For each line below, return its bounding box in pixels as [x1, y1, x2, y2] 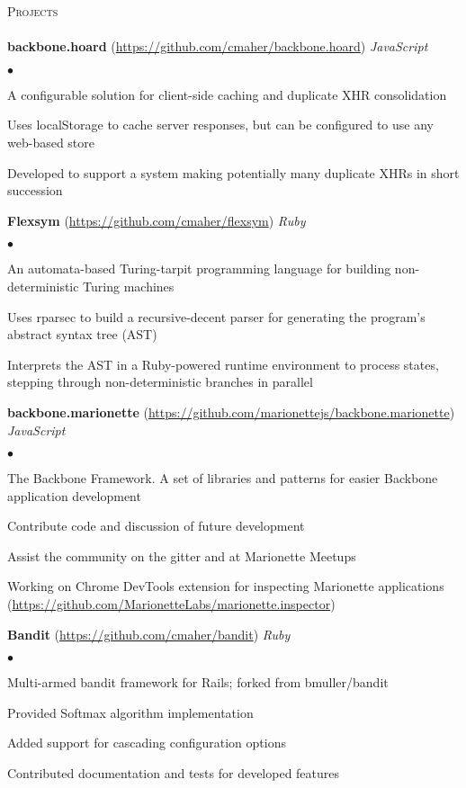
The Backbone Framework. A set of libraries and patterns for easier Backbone [7, 469, 438, 488]
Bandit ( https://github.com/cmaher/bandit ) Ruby [7, 624, 291, 643]
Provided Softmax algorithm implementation [7, 703, 254, 721]
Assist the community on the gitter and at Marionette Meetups [7, 546, 356, 565]
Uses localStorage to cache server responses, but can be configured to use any [7, 115, 434, 134]
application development [7, 486, 141, 505]
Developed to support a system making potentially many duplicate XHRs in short [7, 163, 460, 182]
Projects [7, 2, 58, 20]
